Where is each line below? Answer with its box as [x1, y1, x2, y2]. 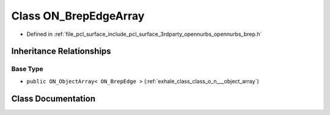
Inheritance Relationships [11, 46, 111, 57]
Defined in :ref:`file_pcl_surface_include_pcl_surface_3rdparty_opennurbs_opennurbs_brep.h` [26, 30, 262, 38]
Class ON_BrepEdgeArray [11, 9, 145, 23]
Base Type [11, 64, 43, 73]
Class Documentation [11, 93, 96, 103]
